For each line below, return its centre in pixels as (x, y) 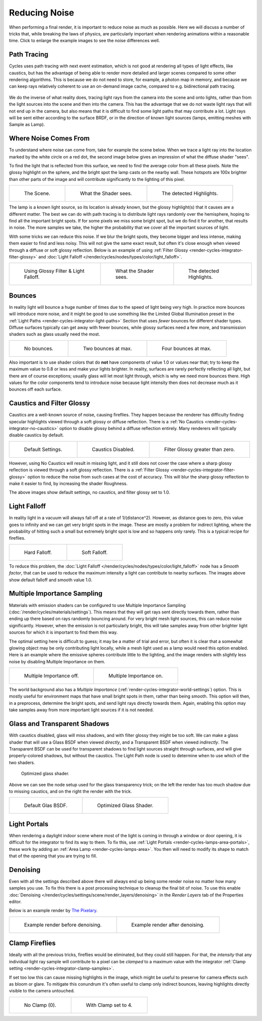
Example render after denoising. (168, 925)
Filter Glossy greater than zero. (200, 449)
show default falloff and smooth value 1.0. (51, 580)
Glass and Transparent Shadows (59, 724)
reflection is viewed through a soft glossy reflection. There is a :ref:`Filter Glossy (89, 470)
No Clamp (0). (40, 1005)
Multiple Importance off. (51, 676)
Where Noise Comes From (49, 138)
